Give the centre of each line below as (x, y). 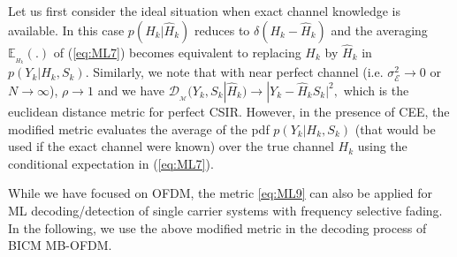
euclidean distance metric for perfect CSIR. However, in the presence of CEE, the (229, 111)
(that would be (395, 128)
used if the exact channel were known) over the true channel (171, 146)
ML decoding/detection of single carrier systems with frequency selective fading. (225, 210)
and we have (131, 90)
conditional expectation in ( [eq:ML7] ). (111, 163)
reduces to (222, 30)
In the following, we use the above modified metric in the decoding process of (217, 227)
